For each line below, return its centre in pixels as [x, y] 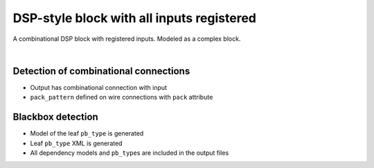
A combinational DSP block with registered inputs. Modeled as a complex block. [127, 39]
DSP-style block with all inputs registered [134, 18]
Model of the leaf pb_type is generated [87, 133]
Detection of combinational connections [101, 71]
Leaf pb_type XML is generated [76, 143]
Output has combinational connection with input [99, 87]
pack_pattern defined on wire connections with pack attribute [122, 97]
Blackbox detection [55, 117]
